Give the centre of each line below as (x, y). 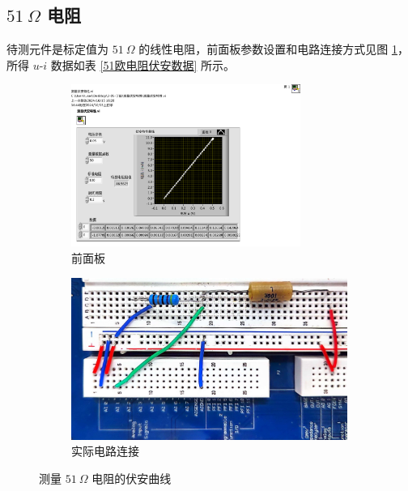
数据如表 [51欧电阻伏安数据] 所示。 (142, 64)
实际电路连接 (105, 451)
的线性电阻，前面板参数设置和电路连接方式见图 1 (268, 49)
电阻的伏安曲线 (132, 478)
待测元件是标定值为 (57, 49)
